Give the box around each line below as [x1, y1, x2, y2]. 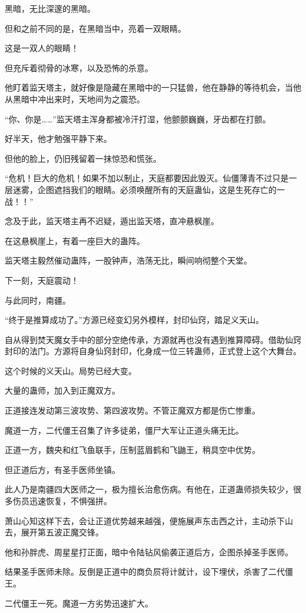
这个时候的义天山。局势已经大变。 [5, 364, 137, 377]
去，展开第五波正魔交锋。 [5, 526, 104, 538]
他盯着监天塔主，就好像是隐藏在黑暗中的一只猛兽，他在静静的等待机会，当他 [5, 81, 301, 94]
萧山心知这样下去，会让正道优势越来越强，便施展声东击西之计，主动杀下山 [5, 514, 293, 527]
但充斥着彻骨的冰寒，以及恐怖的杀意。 [5, 61, 153, 74]
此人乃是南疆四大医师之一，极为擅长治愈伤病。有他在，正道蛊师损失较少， [5, 483, 293, 495]
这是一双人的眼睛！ [5, 42, 79, 54]
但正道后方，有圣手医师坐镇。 [5, 463, 120, 475]
